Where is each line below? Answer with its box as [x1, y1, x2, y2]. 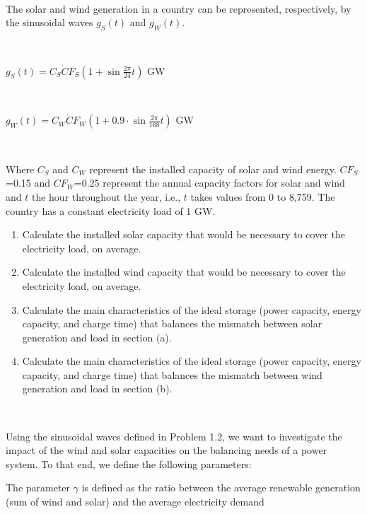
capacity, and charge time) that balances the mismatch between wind [22, 367, 322, 382]
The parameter [6, 480, 71, 495]
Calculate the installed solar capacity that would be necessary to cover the [22, 227, 345, 242]
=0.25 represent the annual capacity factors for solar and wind [74, 175, 345, 190]
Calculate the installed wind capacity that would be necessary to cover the [22, 264, 346, 279]
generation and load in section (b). [22, 381, 173, 396]
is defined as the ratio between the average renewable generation [81, 480, 361, 495]
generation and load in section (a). [22, 329, 172, 344]
